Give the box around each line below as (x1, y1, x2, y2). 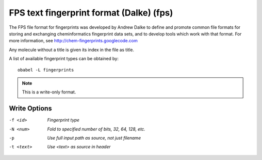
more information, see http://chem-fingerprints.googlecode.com (9, 38, 138, 44)
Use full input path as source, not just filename (47, 135, 141, 141)
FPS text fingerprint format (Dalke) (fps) (9, 7, 173, 18)
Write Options (9, 105, 52, 113)
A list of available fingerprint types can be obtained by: (9, 56, 119, 62)
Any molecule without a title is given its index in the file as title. (9, 47, 134, 53)
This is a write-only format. (22, 89, 76, 95)
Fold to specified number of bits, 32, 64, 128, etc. (47, 126, 146, 132)
